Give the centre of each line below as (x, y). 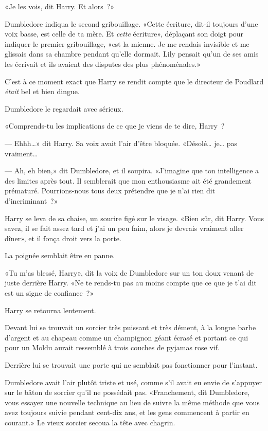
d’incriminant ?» (31, 200)
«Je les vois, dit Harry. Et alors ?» (60, 6)
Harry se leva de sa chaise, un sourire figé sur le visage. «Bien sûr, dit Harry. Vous (134, 218)
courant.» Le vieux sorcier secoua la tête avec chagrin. (90, 422)
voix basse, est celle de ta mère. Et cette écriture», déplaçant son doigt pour (124, 34)
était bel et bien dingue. (42, 91)
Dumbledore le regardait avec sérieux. (64, 108)
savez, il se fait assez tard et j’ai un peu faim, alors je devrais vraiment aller (124, 228)
